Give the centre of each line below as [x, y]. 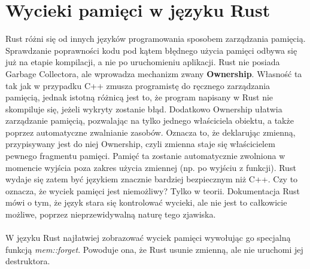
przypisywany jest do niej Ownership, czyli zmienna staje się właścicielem [140, 144]
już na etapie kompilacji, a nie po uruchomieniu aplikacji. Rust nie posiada [143, 62]
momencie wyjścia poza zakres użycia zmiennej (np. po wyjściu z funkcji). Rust [151, 167]
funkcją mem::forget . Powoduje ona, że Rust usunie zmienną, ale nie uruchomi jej [154, 249]
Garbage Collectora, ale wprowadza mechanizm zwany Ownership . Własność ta [154, 73]
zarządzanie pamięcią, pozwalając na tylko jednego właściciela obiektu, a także [150, 120]
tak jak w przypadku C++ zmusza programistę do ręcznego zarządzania [138, 85]
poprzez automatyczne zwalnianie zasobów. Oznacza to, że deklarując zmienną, [151, 132]
